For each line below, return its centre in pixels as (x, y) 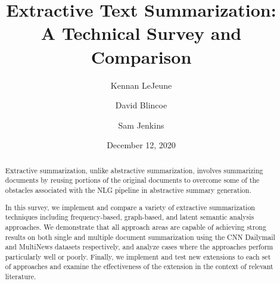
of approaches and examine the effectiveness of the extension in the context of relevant (139, 266)
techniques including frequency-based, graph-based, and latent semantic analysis (130, 217)
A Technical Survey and (141, 33)
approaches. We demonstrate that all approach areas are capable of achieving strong (136, 227)
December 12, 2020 (141, 145)
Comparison (141, 56)
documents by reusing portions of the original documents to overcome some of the (132, 180)
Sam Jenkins (141, 125)
